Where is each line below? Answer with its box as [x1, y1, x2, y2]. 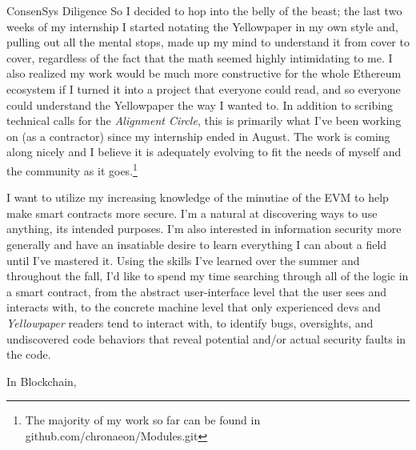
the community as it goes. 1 [6, 159, 138, 179]
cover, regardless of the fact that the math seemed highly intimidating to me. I [6, 49, 393, 66]
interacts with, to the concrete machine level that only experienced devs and [6, 299, 381, 315]
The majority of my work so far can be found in [25, 412, 261, 428]
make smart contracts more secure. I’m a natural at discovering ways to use [6, 204, 378, 221]
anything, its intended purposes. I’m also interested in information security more [6, 220, 402, 237]
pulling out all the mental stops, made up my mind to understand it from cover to [6, 34, 410, 50]
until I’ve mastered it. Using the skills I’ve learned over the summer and [6, 251, 360, 268]
